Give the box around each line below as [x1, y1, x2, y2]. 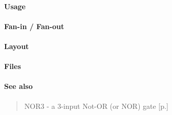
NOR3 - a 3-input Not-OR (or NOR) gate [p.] [24, 100, 168, 111]
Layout [4, 40, 29, 51]
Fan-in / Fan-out [4, 20, 64, 31]
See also [4, 81, 33, 91]
